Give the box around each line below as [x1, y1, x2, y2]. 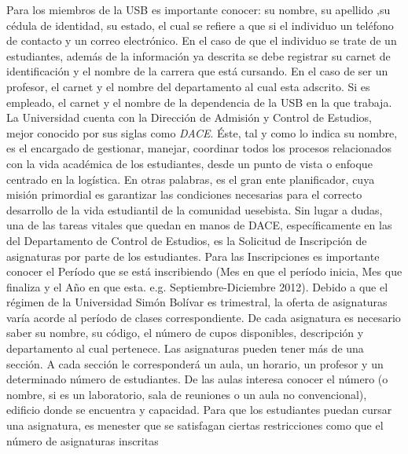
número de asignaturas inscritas [6, 432, 159, 449]
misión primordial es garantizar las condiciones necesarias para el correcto [6, 186, 362, 203]
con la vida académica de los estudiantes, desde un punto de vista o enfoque [6, 155, 373, 171]
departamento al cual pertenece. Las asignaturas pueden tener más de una [6, 340, 364, 357]
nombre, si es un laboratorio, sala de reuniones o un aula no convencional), [6, 386, 367, 402]
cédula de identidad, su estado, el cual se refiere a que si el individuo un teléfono [6, 16, 394, 33]
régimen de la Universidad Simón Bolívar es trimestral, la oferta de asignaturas [6, 294, 388, 310]
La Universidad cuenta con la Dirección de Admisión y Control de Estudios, [6, 109, 372, 126]
